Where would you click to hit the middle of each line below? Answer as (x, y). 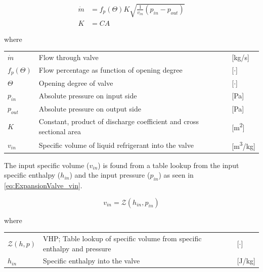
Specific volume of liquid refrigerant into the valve (116, 145)
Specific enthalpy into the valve (92, 261)
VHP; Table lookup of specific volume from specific (122, 238)
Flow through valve (69, 57)
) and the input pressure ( (110, 175)
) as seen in (176, 175)
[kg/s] (240, 57)
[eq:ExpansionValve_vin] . (43, 185)
